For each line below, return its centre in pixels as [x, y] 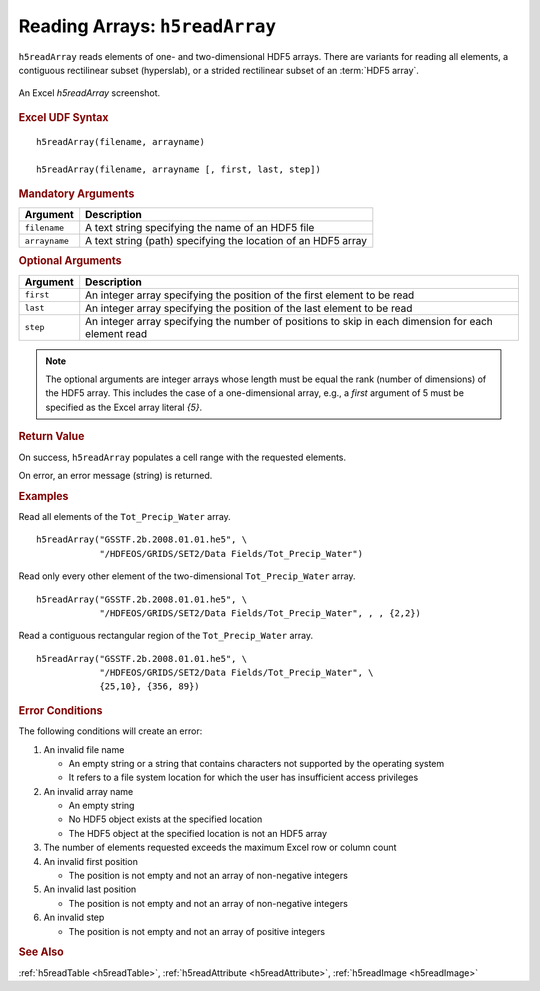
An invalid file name [84, 749]
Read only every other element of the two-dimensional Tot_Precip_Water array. [187, 576]
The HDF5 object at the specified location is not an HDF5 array [198, 833]
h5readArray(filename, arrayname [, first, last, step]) [179, 169]
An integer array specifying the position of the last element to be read [249, 308]
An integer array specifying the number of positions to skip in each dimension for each [289, 321]
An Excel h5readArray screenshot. [89, 93]
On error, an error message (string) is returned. [115, 475]
